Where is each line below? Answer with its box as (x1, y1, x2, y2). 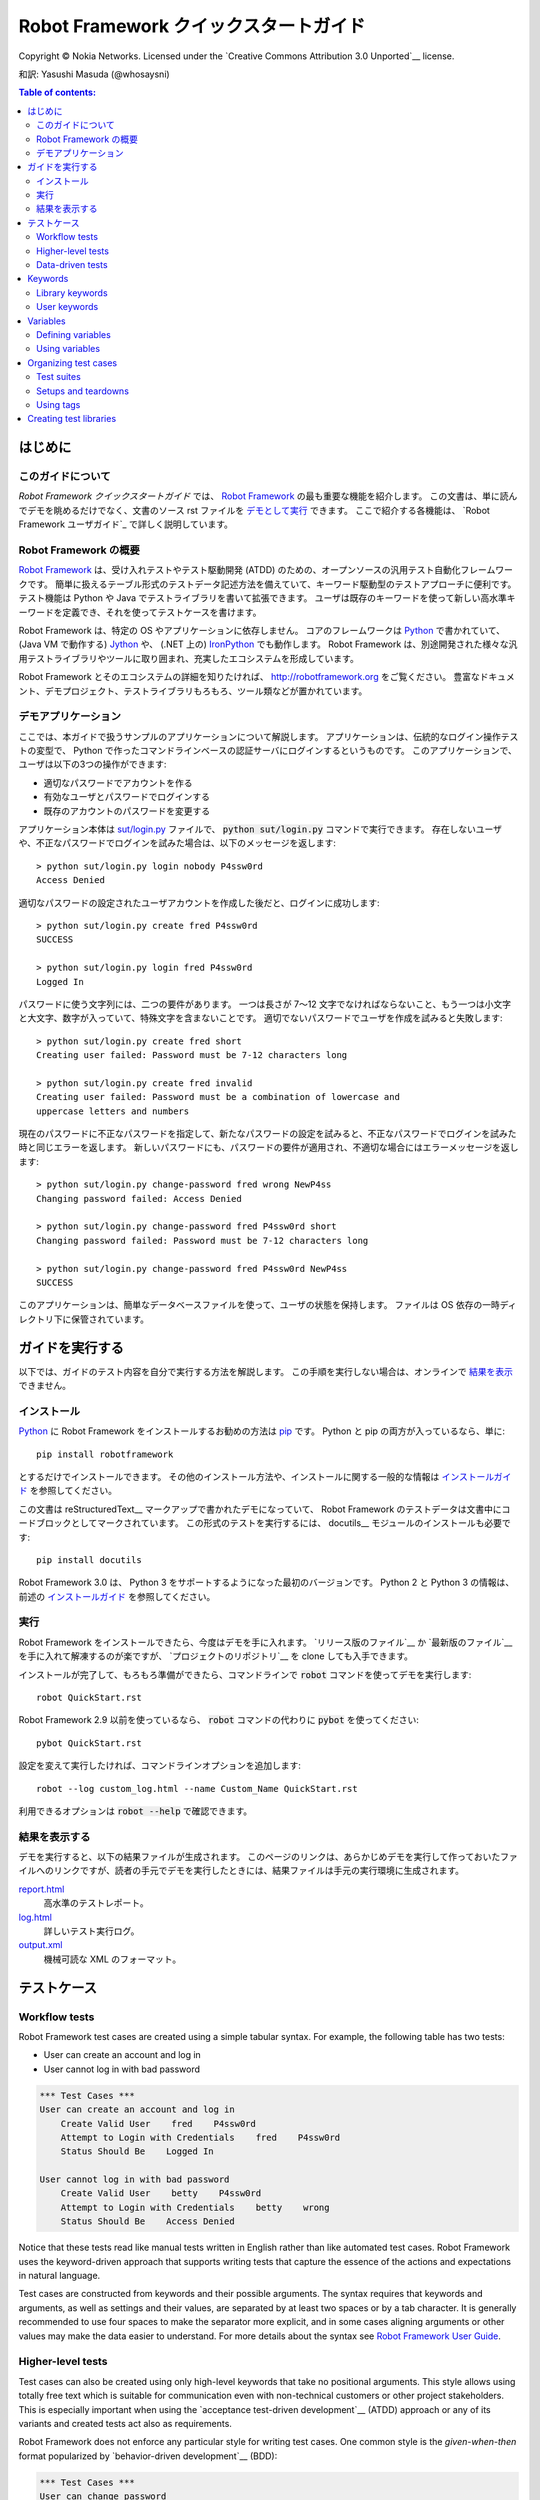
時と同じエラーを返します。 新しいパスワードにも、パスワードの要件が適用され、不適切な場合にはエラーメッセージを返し (18, 1141, 519, 1154)
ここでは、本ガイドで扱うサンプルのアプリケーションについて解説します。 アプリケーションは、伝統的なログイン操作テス (18, 730, 519, 742)
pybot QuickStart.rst (36, 1737, 142, 1749)
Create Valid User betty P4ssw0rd (60, 2188, 262, 2199)
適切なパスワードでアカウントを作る (43, 776, 193, 789)
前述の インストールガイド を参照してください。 (18, 1590, 216, 1602)
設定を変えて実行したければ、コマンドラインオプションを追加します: (18, 1760, 302, 1772)
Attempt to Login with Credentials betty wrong (60, 2201, 330, 2213)
